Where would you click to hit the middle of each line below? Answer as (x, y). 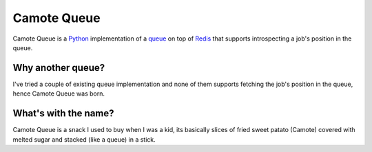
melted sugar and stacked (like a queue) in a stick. (84, 139)
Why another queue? (59, 68)
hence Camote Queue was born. (59, 94)
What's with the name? (63, 113)
